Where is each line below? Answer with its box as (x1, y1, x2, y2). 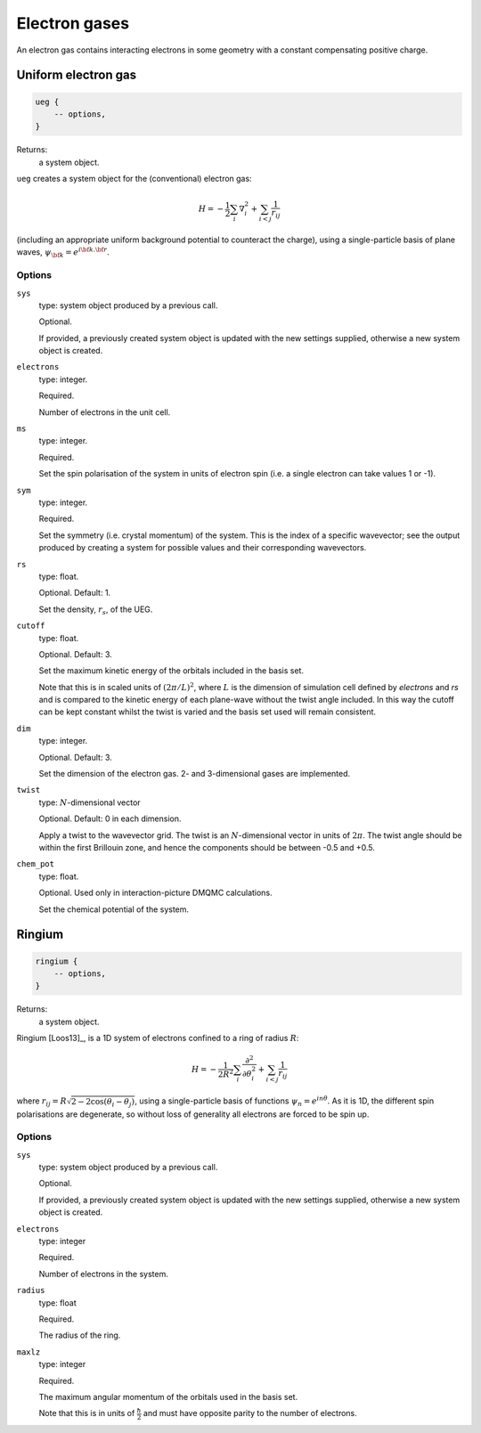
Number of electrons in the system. (38, 1268, 168, 1279)
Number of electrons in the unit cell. (38, 406, 171, 418)
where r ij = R (16, 1095, 67, 1109)
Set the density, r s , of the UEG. (38, 604, 153, 616)
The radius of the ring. (38, 1330, 121, 1340)
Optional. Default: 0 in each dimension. (38, 813, 182, 824)
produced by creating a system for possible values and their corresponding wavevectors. (38, 542, 367, 553)
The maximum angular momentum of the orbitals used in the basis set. (38, 1391, 298, 1402)
